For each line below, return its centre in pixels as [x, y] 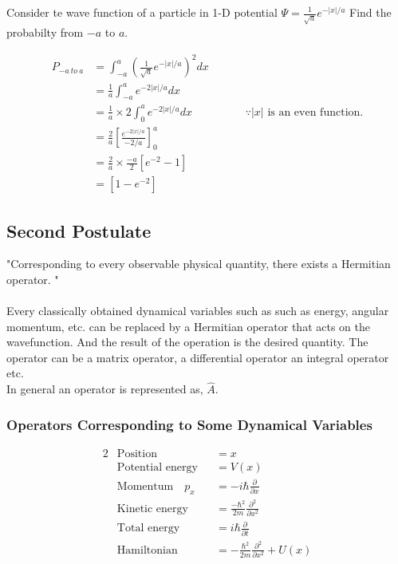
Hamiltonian [147, 550]
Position [137, 454]
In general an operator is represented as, [105, 389]
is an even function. [315, 112]
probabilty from [45, 32]
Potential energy [157, 468]
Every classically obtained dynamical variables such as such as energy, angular [198, 311]
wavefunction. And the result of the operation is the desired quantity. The [187, 342]
